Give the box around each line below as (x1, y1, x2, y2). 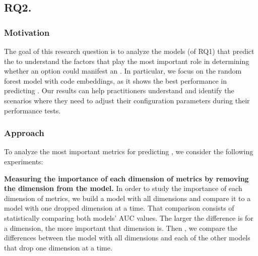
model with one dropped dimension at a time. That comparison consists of (4, 203, 234, 213)
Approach (4, 126, 44, 139)
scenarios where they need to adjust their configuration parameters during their (4, 95, 250, 105)
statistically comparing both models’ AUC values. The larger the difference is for (4, 212, 253, 223)
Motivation (4, 26, 50, 38)
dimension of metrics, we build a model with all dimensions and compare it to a (4, 193, 251, 203)
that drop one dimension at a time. (4, 242, 112, 252)
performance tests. (4, 105, 61, 115)
